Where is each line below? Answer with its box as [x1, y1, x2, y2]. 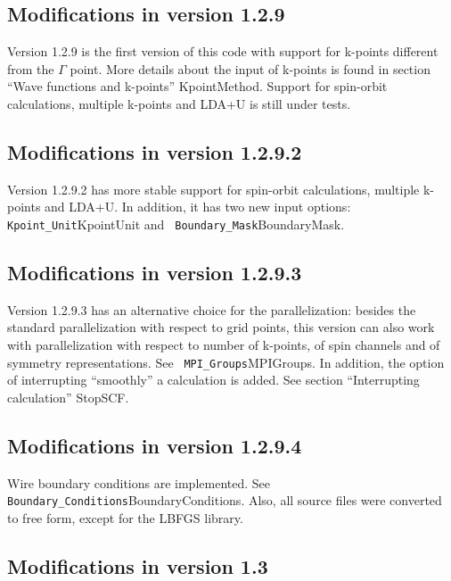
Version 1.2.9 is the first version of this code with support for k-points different [7, 42, 439, 61]
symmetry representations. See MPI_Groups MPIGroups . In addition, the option [7, 353, 445, 371]
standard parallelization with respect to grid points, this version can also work [7, 318, 435, 336]
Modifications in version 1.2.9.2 [7, 137, 302, 165]
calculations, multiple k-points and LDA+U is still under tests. [7, 94, 351, 112]
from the [7, 59, 54, 78]
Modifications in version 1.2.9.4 [7, 431, 302, 459]
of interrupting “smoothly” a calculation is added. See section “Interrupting [7, 370, 420, 389]
